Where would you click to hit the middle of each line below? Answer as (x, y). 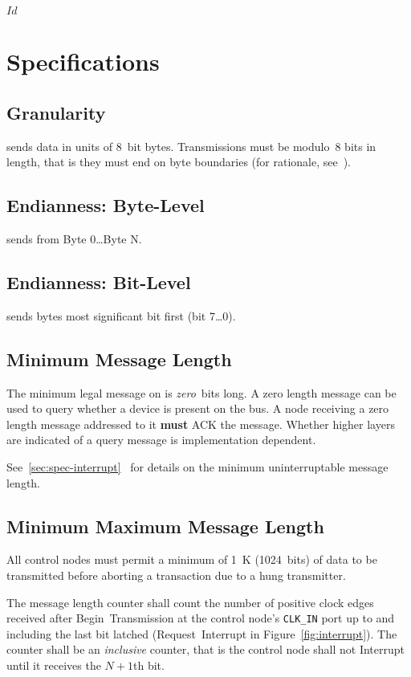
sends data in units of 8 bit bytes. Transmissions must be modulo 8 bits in (191, 146)
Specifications (83, 61)
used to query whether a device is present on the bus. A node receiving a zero (198, 408)
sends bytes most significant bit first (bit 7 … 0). (121, 315)
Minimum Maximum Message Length (165, 526)
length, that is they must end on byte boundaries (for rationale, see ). (179, 162)
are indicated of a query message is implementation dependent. (161, 440)
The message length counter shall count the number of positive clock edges (190, 602)
